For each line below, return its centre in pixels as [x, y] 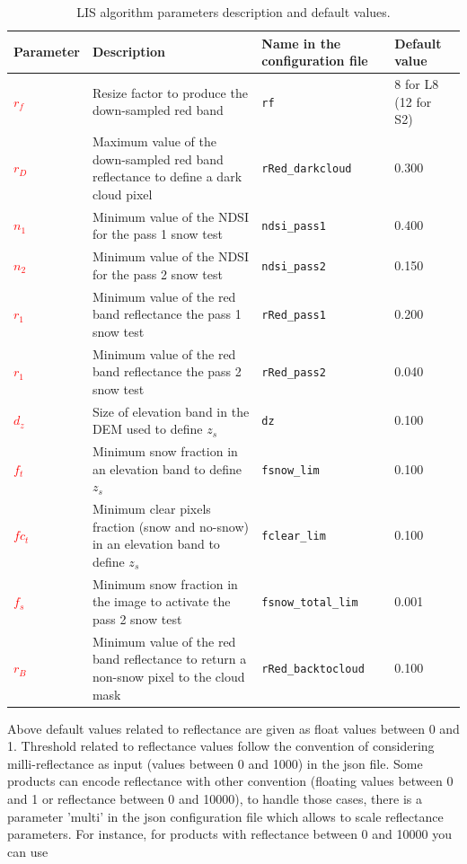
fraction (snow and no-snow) [170, 526]
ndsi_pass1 [294, 227]
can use [28, 851]
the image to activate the [161, 601]
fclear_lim [294, 537]
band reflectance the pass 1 [167, 314]
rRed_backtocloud [313, 670]
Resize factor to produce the [170, 92]
